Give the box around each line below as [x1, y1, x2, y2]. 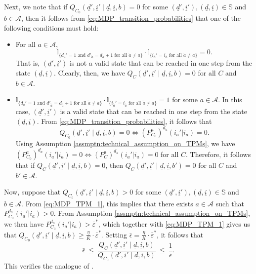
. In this [218, 94, 242, 105]
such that [215, 198, 244, 208]
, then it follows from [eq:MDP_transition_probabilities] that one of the [21, 13, 241, 23]
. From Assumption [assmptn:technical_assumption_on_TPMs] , [53, 208, 250, 218]
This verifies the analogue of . [4, 261, 94, 271]
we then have [4, 218, 44, 229]
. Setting [101, 229, 127, 239]
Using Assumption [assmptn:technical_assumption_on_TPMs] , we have [15, 138, 235, 148]
